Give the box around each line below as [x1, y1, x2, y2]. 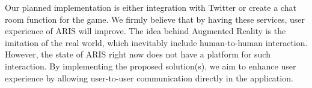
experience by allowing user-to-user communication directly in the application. [5, 71, 293, 84]
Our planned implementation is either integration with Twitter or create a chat [5, 1, 296, 13]
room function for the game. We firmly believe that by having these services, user [5, 13, 305, 25]
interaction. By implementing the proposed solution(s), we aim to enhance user [5, 59, 296, 72]
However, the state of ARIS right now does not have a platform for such [5, 48, 271, 60]
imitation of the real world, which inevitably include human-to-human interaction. [5, 36, 308, 48]
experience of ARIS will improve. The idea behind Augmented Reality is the [5, 25, 286, 37]
